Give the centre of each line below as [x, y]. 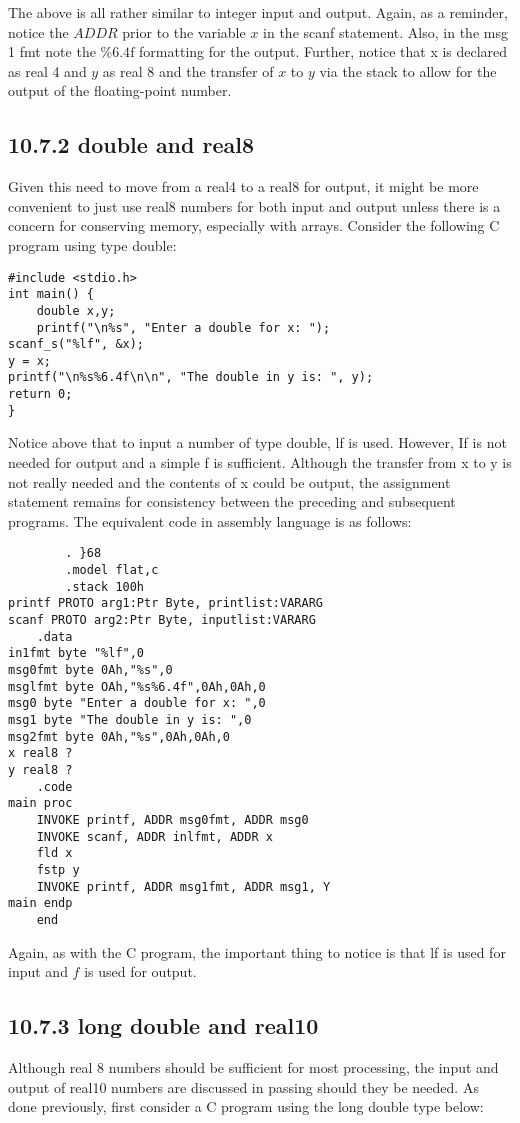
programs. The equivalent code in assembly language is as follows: [210, 520]
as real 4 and [47, 70]
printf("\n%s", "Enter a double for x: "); [183, 327]
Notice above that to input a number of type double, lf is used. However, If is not [257, 442]
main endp [40, 903]
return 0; [40, 394]
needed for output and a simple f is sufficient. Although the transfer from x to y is [260, 462]
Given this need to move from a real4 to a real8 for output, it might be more [243, 186]
